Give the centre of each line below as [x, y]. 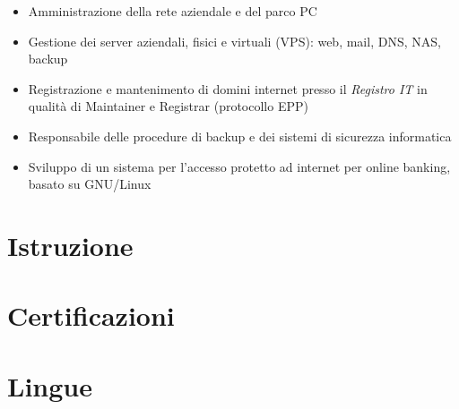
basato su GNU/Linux [90, 184]
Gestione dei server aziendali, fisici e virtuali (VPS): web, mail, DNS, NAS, [234, 41]
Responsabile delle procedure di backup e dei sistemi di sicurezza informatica [240, 136]
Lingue [50, 385]
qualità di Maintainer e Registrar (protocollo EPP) [168, 106]
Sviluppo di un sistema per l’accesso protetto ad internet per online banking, [239, 166]
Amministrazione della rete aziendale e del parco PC [173, 11]
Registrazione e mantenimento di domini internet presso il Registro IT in [228, 88]
